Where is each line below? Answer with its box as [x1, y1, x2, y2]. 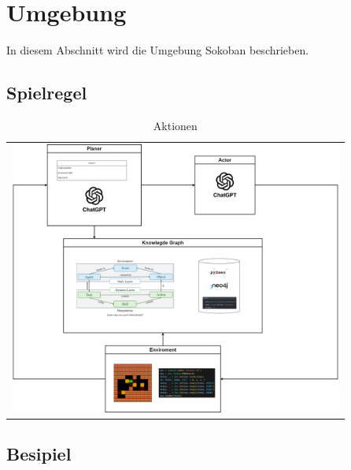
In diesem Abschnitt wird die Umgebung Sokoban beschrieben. [6, 42, 309, 58]
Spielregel [6, 80, 87, 105]
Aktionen [153, 117, 198, 133]
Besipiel [6, 442, 72, 466]
